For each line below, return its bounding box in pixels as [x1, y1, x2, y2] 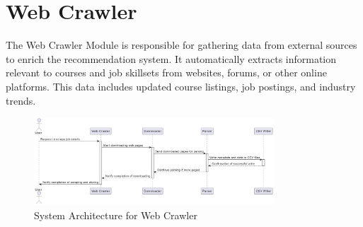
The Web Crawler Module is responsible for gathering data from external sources [6, 37, 357, 52]
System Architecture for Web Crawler [34, 207, 197, 222]
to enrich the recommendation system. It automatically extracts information [6, 51, 337, 66]
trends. [6, 93, 36, 107]
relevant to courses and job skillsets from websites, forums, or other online [6, 65, 327, 80]
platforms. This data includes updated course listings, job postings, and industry [6, 78, 356, 93]
